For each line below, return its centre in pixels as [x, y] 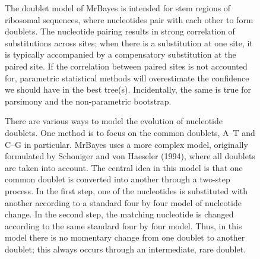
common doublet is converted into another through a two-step [118, 179]
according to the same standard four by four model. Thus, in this [123, 225]
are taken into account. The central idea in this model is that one [124, 167]
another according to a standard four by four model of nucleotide [123, 202]
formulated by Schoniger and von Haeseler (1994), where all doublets [130, 156]
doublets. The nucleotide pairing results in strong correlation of [120, 31]
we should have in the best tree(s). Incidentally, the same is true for [128, 89]
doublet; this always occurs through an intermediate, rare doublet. [126, 249]
